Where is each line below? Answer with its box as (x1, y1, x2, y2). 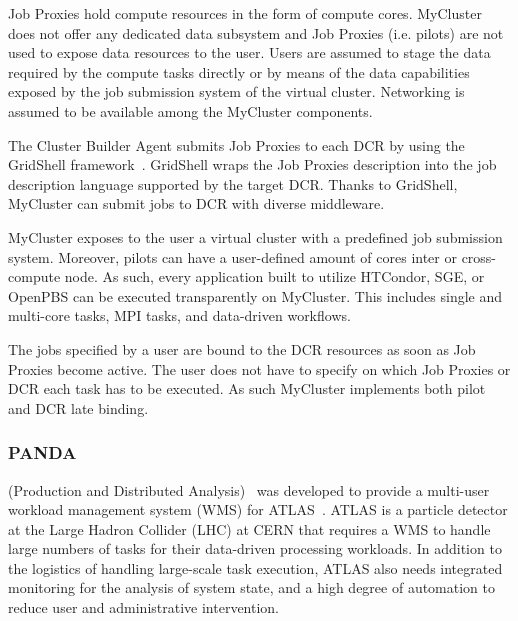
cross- (461, 246, 497, 267)
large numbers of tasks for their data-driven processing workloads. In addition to (8, 538, 502, 559)
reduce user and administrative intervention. (8, 597, 279, 618)
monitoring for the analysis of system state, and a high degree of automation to (8, 577, 496, 598)
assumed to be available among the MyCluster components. (8, 100, 373, 121)
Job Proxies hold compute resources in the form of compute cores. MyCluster (8, 3, 482, 23)
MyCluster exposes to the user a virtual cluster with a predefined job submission (8, 226, 503, 247)
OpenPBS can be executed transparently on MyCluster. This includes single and (8, 285, 503, 306)
